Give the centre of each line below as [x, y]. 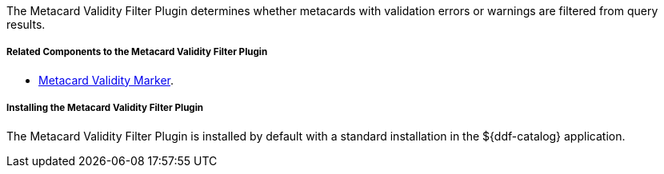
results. [26, 24]
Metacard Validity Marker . [106, 80]
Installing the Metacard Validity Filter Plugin [105, 108]
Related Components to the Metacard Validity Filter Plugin [137, 52]
